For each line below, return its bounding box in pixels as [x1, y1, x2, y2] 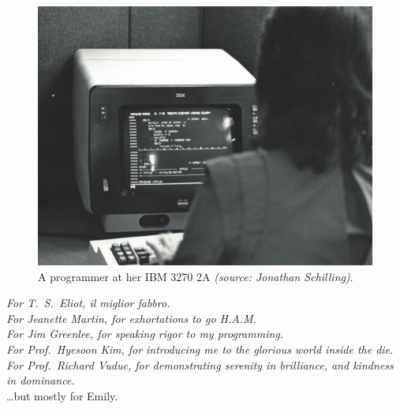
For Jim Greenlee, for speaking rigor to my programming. [6, 325, 284, 342]
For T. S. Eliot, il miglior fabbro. [6, 295, 170, 311]
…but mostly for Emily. [6, 387, 118, 403]
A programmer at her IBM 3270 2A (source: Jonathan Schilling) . [38, 268, 353, 284]
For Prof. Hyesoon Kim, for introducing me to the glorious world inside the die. [6, 340, 394, 357]
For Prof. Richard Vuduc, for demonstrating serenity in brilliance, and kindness [6, 356, 394, 373]
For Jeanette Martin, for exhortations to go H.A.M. [6, 310, 256, 326]
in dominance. [6, 372, 75, 388]
